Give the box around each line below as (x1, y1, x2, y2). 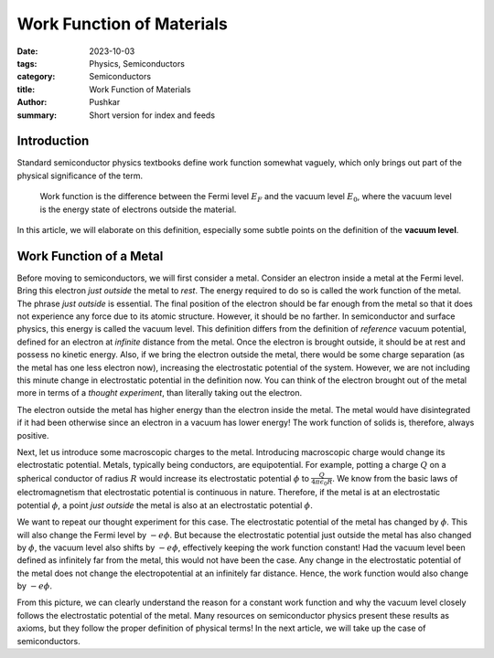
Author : (16, 97, 48, 108)
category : (16, 71, 56, 82)
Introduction (16, 133, 90, 149)
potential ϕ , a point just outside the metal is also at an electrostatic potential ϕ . (16, 499, 313, 511)
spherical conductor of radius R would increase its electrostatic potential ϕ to (16, 472, 310, 483)
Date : (16, 46, 38, 57)
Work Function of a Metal (16, 248, 164, 264)
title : (16, 83, 36, 95)
